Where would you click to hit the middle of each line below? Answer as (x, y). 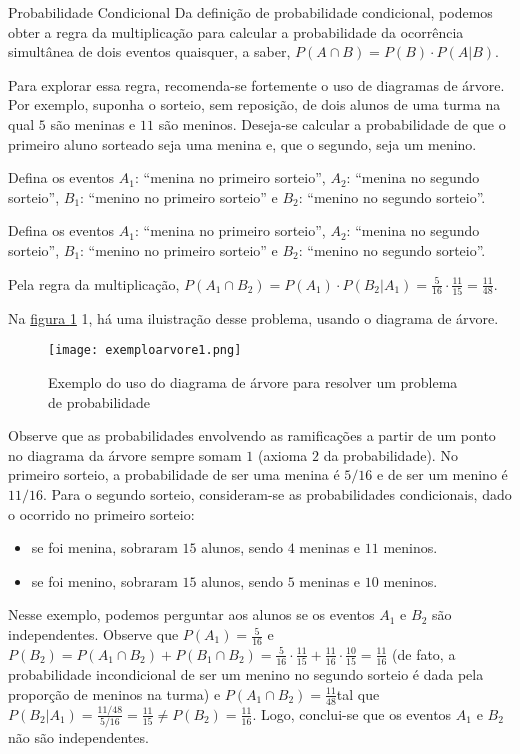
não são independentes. (78, 737)
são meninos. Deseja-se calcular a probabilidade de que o (332, 123)
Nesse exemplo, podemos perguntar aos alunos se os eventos (191, 614)
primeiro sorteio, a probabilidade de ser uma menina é (174, 474)
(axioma (282, 454)
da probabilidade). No (390, 454)
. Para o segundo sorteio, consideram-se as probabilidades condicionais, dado (277, 494)
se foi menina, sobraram (104, 547)
